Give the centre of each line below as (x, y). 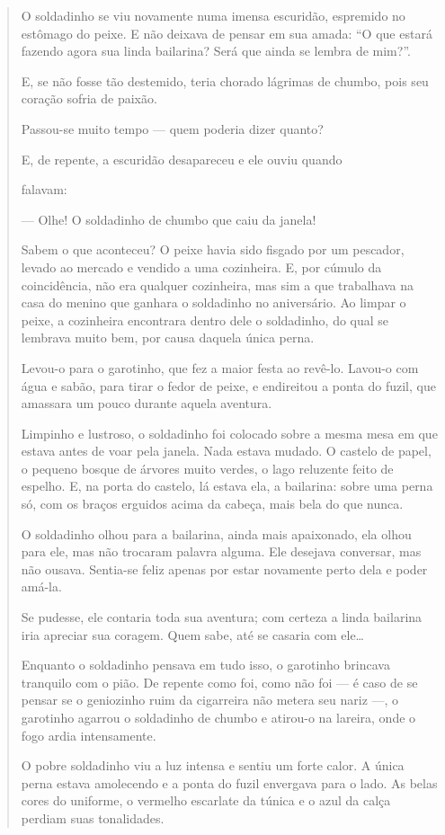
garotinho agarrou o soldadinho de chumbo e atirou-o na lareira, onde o (218, 717)
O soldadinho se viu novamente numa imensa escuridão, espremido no (213, 15)
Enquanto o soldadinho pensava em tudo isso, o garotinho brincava (205, 665)
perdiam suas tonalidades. (93, 817)
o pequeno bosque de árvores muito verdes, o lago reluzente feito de (207, 468)
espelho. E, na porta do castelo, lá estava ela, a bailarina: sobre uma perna (227, 486)
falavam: (44, 189)
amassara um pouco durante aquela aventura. (147, 403)
